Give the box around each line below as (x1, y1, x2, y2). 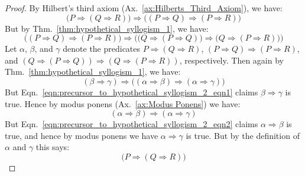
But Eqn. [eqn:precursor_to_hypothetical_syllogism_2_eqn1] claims (5, 85, 258, 98)
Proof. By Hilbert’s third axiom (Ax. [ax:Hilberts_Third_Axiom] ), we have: (5, 2, 283, 14)
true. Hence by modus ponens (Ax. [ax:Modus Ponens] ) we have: (5, 97, 241, 109)
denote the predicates (63, 42, 141, 55)
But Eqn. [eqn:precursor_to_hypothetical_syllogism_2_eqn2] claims (5, 118, 258, 130)
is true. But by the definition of (186, 129, 300, 141)
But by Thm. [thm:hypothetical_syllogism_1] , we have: (5, 22, 209, 34)
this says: (35, 141, 70, 153)
